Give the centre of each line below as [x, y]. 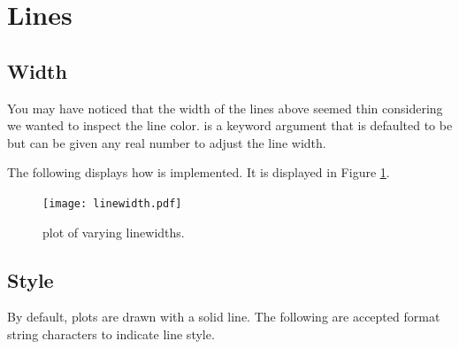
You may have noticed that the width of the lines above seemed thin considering [225, 108]
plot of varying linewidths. [114, 232]
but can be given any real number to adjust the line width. [167, 142]
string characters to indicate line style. [111, 334]
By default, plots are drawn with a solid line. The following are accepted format [224, 317]
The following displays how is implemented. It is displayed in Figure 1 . [199, 172]
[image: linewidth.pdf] [112, 203]
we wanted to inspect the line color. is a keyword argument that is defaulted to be [230, 125]
